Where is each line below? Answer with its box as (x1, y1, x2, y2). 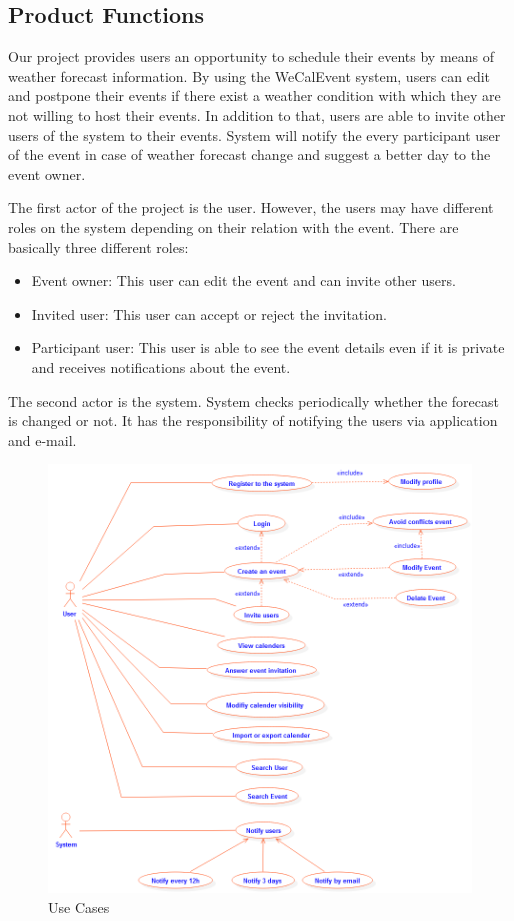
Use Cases (48, 896, 110, 917)
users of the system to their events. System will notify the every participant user (8, 124, 501, 145)
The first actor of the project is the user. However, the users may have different (8, 197, 494, 218)
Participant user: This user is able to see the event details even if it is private (31, 337, 505, 358)
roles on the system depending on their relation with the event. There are (8, 216, 459, 237)
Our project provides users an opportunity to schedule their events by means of (8, 46, 495, 67)
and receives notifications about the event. (31, 356, 291, 377)
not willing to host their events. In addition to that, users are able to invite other (8, 104, 506, 125)
